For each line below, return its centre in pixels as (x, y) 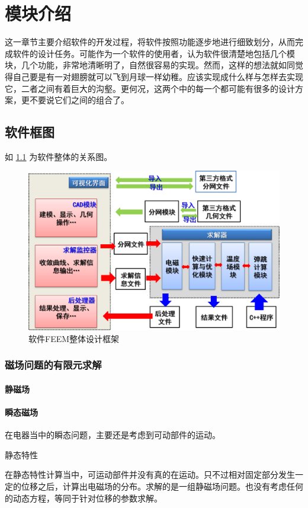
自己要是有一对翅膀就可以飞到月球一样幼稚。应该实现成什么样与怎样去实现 (158, 76)
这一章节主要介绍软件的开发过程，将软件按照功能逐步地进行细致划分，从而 (150, 42)
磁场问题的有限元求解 (53, 365)
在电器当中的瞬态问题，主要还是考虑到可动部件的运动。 (113, 435)
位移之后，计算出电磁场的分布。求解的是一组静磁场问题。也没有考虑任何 (162, 486)
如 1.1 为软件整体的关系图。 (59, 156)
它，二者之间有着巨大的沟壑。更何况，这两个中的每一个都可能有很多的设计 (150, 88)
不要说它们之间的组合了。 (79, 100)
